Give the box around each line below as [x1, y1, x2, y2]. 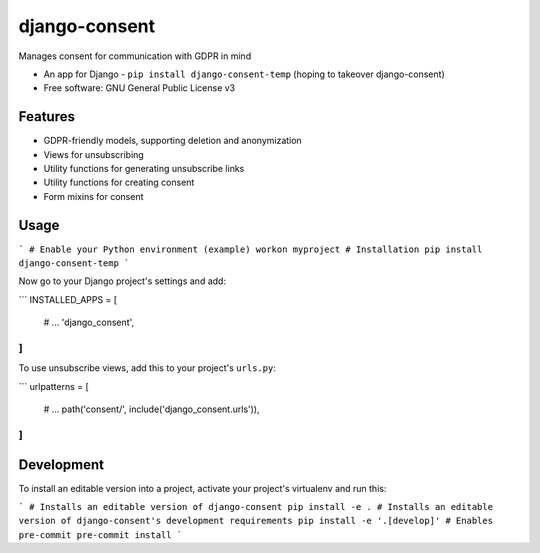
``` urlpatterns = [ [18, 380, 89, 392]
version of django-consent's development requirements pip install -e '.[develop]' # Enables [18, 515, 494, 527]
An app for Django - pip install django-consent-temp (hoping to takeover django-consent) [43, 68, 445, 80]
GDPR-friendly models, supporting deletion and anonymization [43, 135, 302, 147]
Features [18, 108, 75, 125]
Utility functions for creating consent [43, 176, 195, 189]
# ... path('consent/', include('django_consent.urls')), [43, 403, 260, 415]
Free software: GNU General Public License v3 [43, 82, 236, 94]
